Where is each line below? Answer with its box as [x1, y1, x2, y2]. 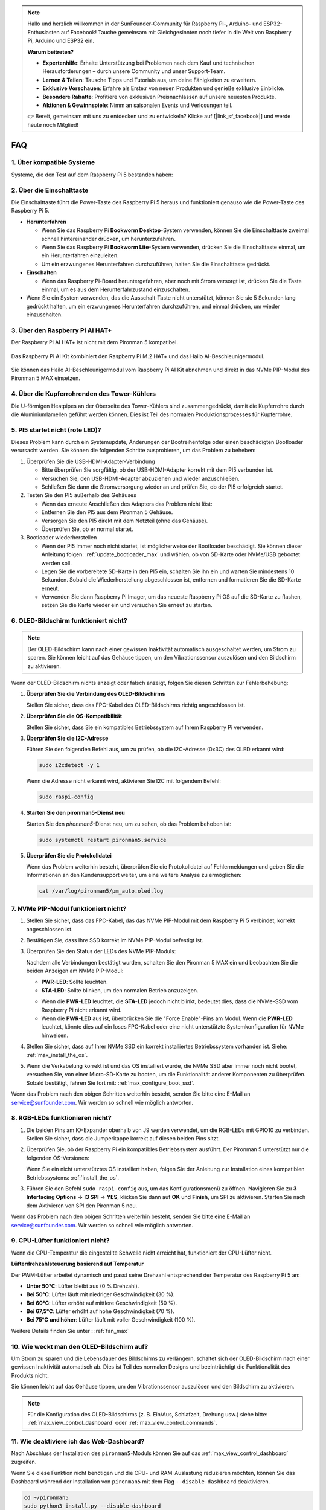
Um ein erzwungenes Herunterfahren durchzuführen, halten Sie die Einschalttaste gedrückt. [41, 260, 271, 268]
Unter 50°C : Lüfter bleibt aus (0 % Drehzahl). [26, 1282, 139, 1290]
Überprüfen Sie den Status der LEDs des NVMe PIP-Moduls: [26, 948, 176, 955]
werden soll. [41, 559, 72, 567]
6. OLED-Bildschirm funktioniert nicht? [11, 617, 127, 625]
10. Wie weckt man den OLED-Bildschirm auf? [11, 1342, 149, 1351]
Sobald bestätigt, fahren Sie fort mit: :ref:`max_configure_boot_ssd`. [26, 1079, 195, 1087]
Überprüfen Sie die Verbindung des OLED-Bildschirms [26, 690, 165, 698]
